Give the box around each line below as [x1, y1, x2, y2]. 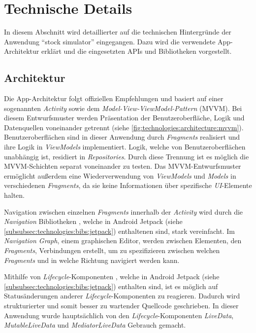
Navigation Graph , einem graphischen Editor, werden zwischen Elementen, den [4, 235, 242, 246]
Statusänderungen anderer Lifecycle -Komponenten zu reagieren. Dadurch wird [4, 291, 240, 301]
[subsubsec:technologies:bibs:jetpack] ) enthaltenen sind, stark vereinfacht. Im [4, 225, 235, 236]
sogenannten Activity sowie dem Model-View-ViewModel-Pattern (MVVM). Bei [4, 103, 242, 113]
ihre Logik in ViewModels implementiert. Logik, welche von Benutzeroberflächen [4, 142, 246, 152]
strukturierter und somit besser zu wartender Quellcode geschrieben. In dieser [4, 300, 239, 310]
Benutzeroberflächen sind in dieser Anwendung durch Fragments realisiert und [4, 132, 240, 142]
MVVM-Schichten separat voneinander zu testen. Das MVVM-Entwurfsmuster [4, 161, 241, 171]
